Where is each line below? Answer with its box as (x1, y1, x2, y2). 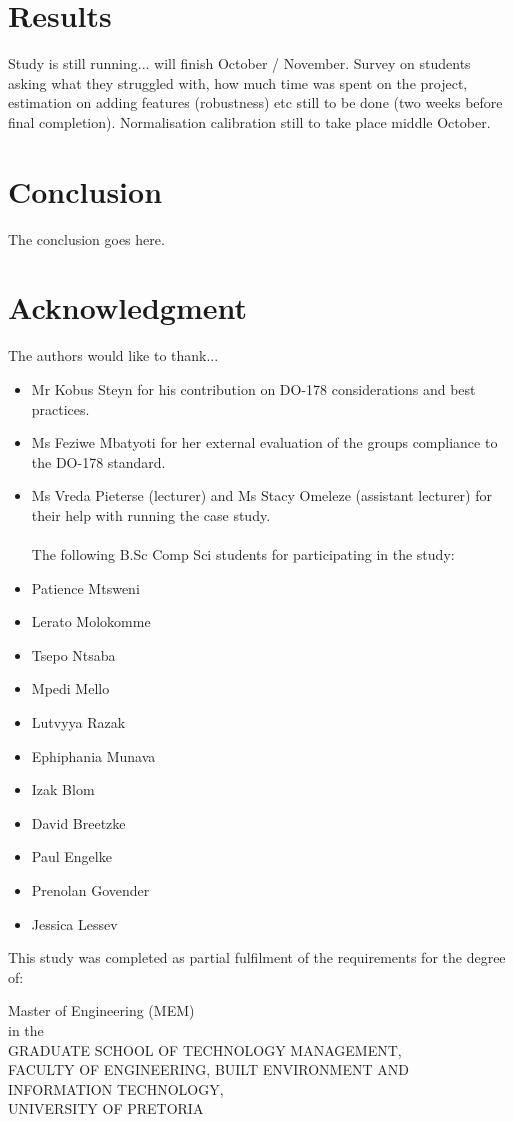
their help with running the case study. (31, 504, 271, 525)
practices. (31, 398, 90, 419)
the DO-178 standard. (31, 451, 166, 472)
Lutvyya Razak (31, 712, 126, 733)
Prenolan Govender (31, 880, 150, 901)
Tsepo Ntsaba (31, 644, 116, 665)
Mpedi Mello (31, 678, 110, 699)
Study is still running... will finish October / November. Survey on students (8, 53, 471, 74)
